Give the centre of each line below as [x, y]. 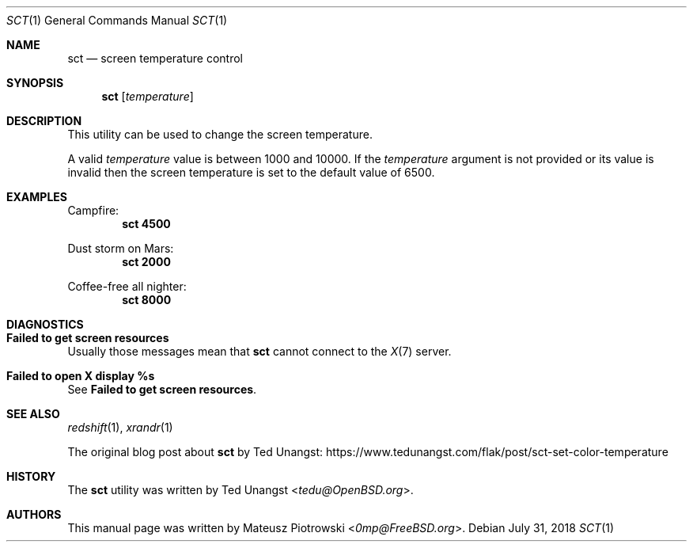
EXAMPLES [37, 197]
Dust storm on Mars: [121, 248]
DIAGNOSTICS [45, 324]
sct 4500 [146, 224]
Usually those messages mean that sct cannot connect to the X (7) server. [259, 351]
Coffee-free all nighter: [127, 286]
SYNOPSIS [35, 83]
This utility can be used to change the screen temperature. [220, 134]
